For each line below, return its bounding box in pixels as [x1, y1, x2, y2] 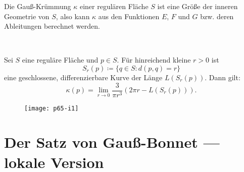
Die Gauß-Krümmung [4, 1, 71, 11]
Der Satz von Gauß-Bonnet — [4, 132, 220, 152]
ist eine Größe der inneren [157, 1, 238, 11]
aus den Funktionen [98, 11, 160, 21]
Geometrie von [4, 11, 50, 21]
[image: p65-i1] [24, 104, 79, 112]
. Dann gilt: [205, 72, 240, 82]
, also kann [56, 11, 90, 21]
